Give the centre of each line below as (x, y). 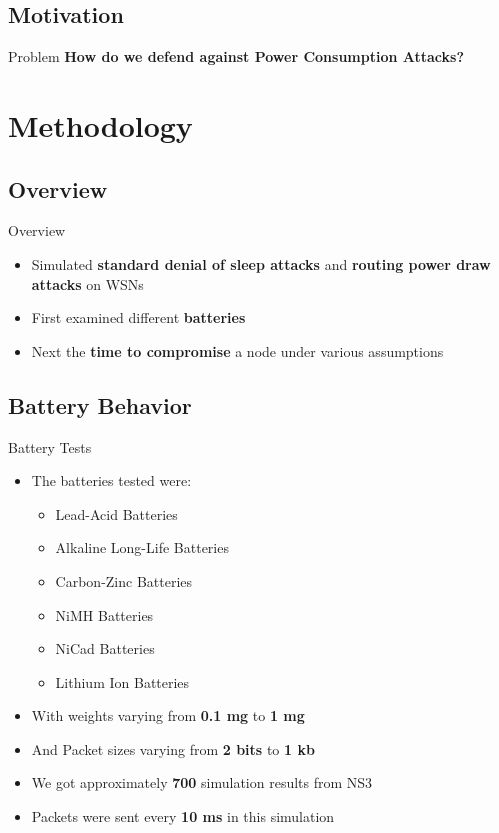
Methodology (100, 124)
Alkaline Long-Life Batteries (142, 547)
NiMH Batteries (104, 614)
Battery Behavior (100, 404)
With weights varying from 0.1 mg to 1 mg (168, 715)
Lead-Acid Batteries (116, 513)
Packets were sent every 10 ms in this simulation (183, 816)
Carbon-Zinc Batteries (124, 580)
